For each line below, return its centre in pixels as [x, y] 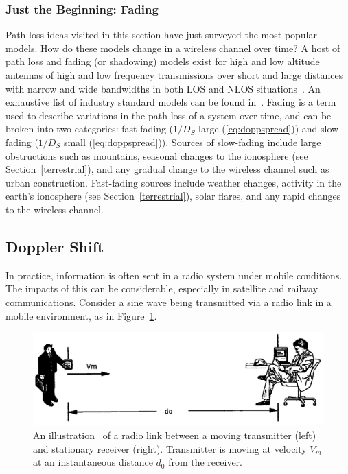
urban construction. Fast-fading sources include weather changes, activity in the [174, 182]
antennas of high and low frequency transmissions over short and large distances [174, 75]
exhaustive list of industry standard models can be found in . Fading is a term [171, 102]
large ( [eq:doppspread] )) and [258, 129]
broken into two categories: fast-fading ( [90, 129]
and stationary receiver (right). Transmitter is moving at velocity [170, 448]
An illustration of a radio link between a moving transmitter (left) [175, 435]
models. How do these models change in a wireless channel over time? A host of [173, 48]
